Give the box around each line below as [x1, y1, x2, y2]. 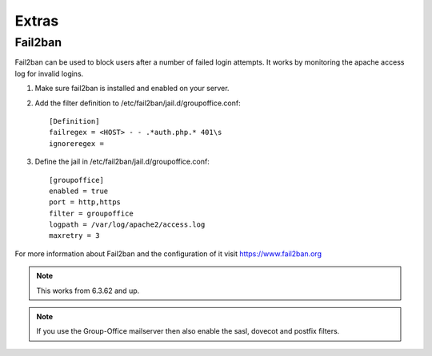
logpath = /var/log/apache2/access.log [49, 220, 206, 229]
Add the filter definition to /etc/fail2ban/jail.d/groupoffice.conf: [34, 98, 241, 108]
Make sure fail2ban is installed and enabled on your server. [34, 84, 230, 93]
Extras [14, 12, 59, 30]
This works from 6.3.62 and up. [36, 286, 140, 295]
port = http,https [49, 198, 122, 207]
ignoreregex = [49, 139, 104, 148]
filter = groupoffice [49, 208, 134, 218]
